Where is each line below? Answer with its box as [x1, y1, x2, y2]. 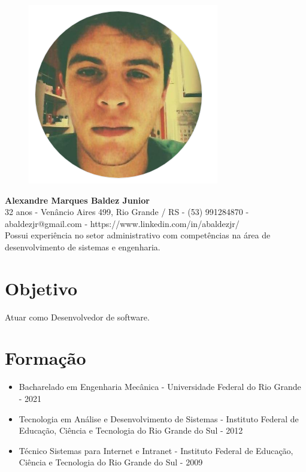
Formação [5, 346, 86, 370]
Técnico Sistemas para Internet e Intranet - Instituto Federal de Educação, [19, 444, 293, 456]
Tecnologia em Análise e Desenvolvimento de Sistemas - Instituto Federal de [19, 412, 299, 425]
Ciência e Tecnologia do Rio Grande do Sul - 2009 [19, 456, 203, 468]
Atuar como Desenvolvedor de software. [5, 310, 150, 323]
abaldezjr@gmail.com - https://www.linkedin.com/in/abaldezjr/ [5, 217, 240, 229]
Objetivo [5, 276, 78, 300]
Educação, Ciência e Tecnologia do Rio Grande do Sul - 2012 [19, 424, 243, 437]
